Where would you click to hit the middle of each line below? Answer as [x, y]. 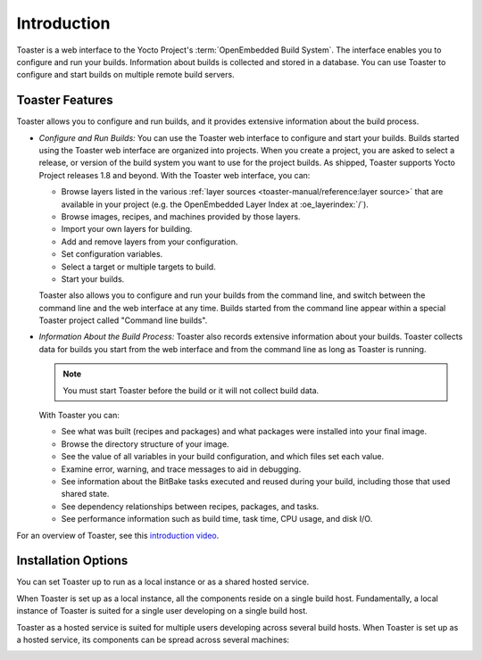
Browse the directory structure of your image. [145, 444]
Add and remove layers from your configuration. [150, 242]
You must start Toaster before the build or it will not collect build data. [191, 390]
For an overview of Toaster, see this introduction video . [118, 535]
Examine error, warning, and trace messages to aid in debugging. [181, 469]
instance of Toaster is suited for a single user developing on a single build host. [162, 611]
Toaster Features [65, 100]
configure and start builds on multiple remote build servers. [126, 75]
